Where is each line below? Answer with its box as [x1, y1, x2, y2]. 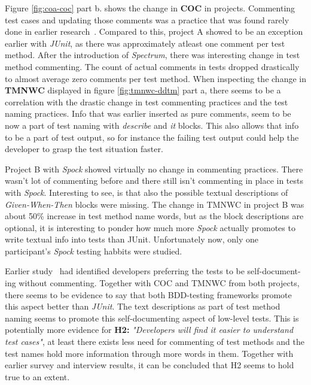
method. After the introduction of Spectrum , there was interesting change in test [5, 48, 300, 61]
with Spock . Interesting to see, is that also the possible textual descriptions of [5, 186, 288, 198]
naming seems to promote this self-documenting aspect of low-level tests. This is [5, 311, 299, 324]
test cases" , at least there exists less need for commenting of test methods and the [5, 335, 304, 348]
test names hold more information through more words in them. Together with [5, 347, 294, 359]
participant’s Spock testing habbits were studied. [5, 244, 182, 257]
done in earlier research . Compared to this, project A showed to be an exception [5, 25, 303, 38]
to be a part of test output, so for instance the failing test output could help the [5, 131, 299, 143]
